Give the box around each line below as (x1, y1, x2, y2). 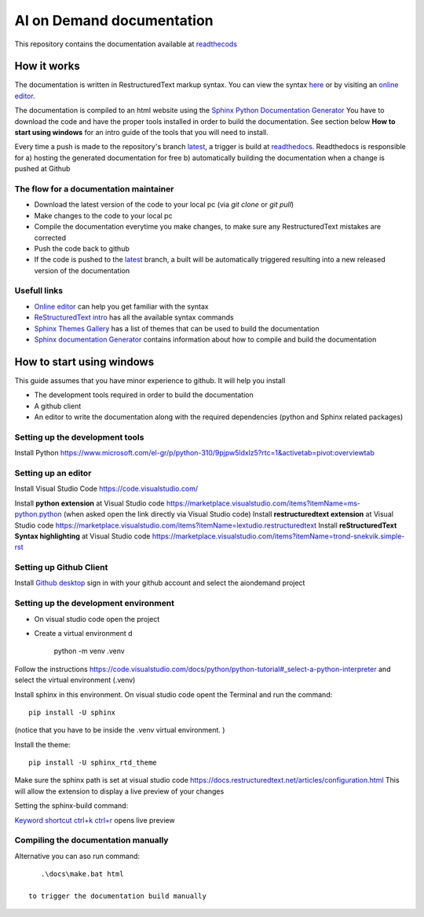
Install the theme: (14, 740, 71, 749)
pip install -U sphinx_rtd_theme (28, 758, 157, 767)
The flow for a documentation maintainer (14, 183, 174, 194)
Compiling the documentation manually (14, 835, 169, 846)
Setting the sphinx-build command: (14, 801, 129, 810)
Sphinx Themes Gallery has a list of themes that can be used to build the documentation (34, 323, 320, 333)
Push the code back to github (34, 243, 130, 253)
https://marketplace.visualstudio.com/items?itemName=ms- (166, 499, 361, 508)
